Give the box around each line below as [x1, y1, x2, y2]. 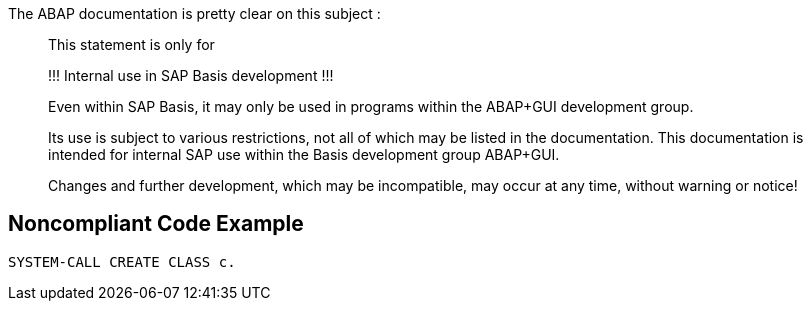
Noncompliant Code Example [8, 211, 304, 237]
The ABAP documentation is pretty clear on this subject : [8, 5, 381, 22]
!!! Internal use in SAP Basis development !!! [48, 67, 334, 84]
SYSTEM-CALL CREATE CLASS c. [8, 253, 236, 270]
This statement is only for [48, 36, 215, 53]
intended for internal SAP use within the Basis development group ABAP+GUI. [48, 146, 560, 163]
